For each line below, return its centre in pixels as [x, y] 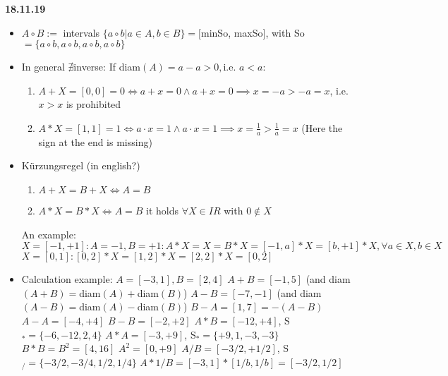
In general [43, 67]
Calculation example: [67, 279]
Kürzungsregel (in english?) [81, 165]
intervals [81, 32]
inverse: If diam [107, 67]
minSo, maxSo [232, 32]
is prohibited [93, 104]
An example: [49, 234]
